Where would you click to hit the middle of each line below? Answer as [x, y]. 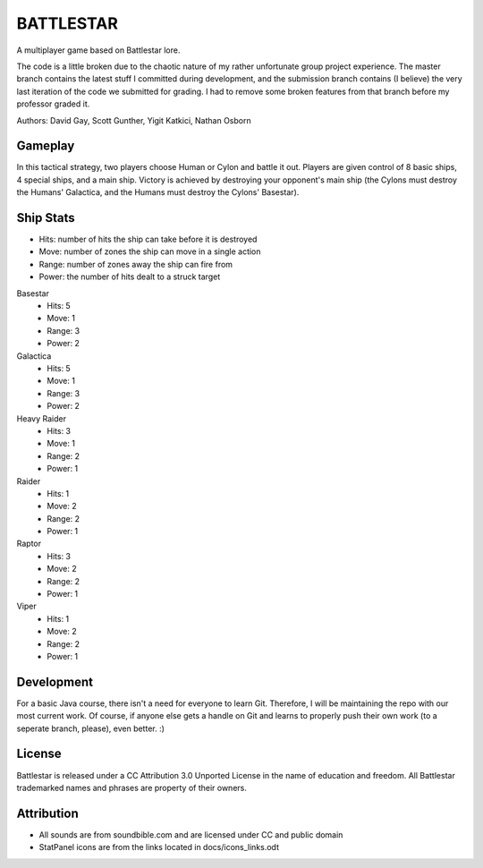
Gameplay [46, 146]
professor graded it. [53, 104]
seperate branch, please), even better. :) [91, 728]
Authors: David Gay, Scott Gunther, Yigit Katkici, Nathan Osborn [134, 120]
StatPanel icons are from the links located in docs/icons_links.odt [159, 847]
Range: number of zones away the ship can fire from [136, 264]
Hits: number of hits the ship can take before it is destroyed [148, 239]
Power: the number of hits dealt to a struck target [130, 277]
